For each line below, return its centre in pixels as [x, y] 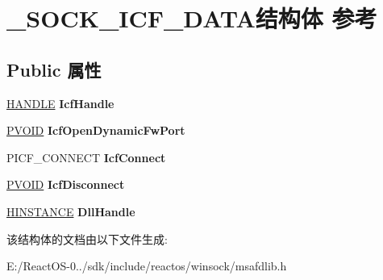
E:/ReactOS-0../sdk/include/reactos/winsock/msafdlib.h [147, 266]
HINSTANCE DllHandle [71, 211]
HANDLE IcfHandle [60, 103]
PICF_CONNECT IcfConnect [86, 157]
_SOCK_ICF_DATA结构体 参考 [192, 18]
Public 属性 [54, 69]
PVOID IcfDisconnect [66, 184]
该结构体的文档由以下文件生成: [87, 238]
